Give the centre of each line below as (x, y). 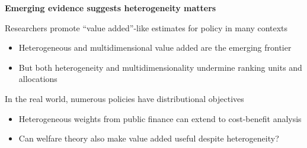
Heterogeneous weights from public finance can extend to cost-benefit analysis (160, 118)
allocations (38, 79)
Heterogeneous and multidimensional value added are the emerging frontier (155, 47)
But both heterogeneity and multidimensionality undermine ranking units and (160, 67)
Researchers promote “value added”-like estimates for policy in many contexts (146, 27)
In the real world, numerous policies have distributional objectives (124, 98)
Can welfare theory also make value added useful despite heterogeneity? (149, 138)
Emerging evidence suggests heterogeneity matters (111, 8)
